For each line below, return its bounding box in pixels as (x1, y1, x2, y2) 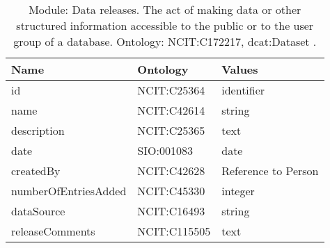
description (11, 122, 65, 138)
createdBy (11, 163, 61, 179)
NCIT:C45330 (137, 183, 205, 199)
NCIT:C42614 (137, 102, 205, 118)
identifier (221, 82, 265, 98)
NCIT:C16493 (137, 203, 205, 219)
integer (221, 183, 255, 199)
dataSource (11, 203, 65, 219)
